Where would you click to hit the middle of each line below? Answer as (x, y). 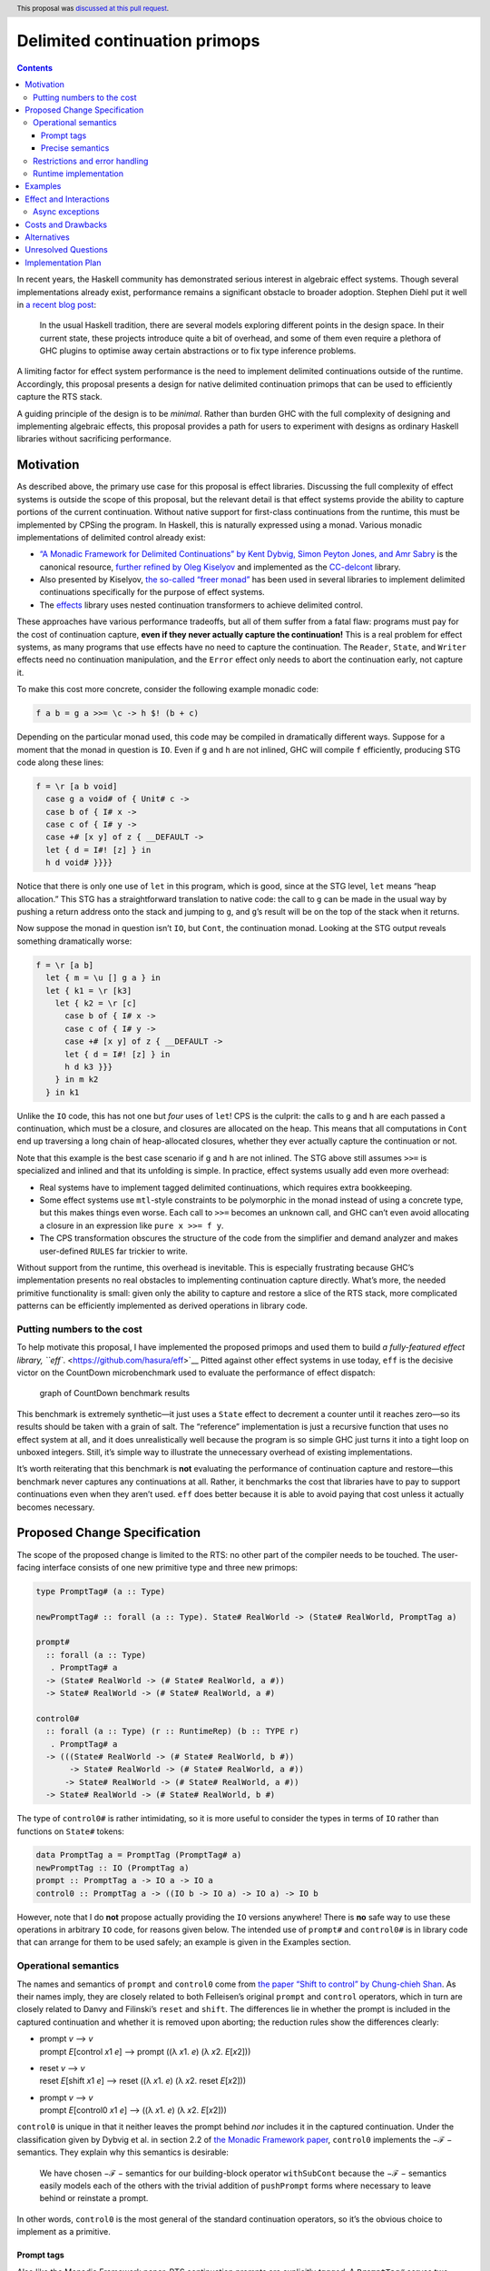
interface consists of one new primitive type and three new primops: (170, 1567)
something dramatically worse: (74, 941)
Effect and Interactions (67, 199)
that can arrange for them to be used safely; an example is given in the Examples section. (184, 1942)
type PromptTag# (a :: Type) (101, 1591)
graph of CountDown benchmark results (115, 1393)
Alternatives (47, 237)
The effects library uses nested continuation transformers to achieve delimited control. (201, 605)
